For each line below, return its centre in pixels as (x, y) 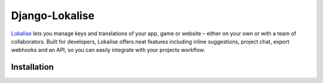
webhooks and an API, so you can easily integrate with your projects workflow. (108, 50)
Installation (32, 67)
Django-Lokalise (53, 16)
